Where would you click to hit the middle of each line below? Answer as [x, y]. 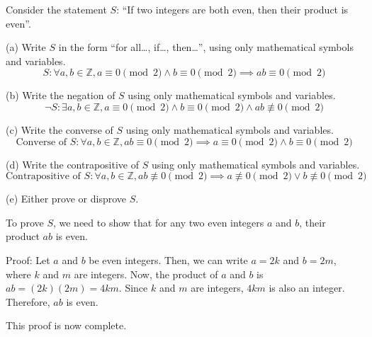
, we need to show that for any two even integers [158, 222]
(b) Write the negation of [61, 95]
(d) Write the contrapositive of [73, 164]
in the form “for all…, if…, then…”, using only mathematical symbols [206, 47]
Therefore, [28, 301]
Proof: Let [28, 259]
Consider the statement [56, 9]
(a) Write [26, 47]
